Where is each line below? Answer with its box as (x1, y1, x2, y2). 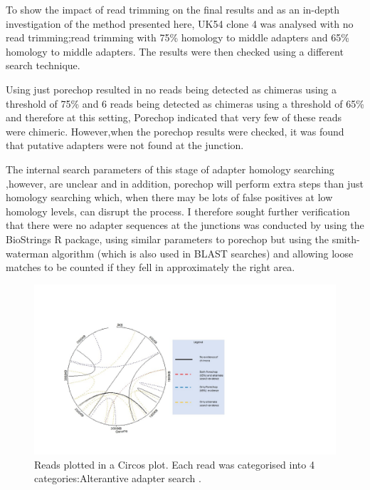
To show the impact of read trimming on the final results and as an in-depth (6, 2, 340, 16)
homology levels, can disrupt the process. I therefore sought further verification (6, 203, 350, 218)
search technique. (6, 58, 80, 73)
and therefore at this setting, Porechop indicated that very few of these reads (6, 110, 342, 125)
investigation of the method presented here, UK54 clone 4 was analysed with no (6, 16, 354, 31)
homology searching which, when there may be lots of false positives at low (6, 190, 333, 205)
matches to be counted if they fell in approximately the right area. (6, 260, 295, 275)
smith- (332, 231, 360, 246)
